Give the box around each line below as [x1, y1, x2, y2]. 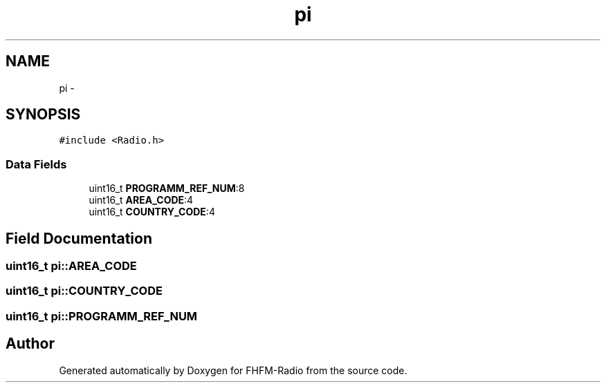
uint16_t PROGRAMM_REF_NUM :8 [89, 182, 245, 195]
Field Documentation [6, 229, 152, 247]
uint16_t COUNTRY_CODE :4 [89, 206, 215, 218]
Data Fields [6, 157, 67, 171]
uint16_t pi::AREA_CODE [6, 259, 137, 273]
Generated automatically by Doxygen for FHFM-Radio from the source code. [59, 364, 407, 376]
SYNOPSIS [6, 106, 81, 124]
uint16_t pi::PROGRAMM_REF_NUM [6, 309, 198, 323]
